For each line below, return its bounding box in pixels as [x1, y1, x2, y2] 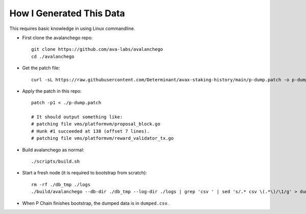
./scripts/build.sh [31, 159, 80, 165]
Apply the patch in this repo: [22, 88, 82, 94]
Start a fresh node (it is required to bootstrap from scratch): [22, 170, 147, 176]
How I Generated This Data [9, 8, 125, 19]
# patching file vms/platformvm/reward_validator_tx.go [31, 135, 174, 141]
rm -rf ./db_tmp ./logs [31, 181, 91, 188]
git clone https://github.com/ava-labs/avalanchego [31, 46, 163, 52]
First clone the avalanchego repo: [22, 35, 93, 41]
